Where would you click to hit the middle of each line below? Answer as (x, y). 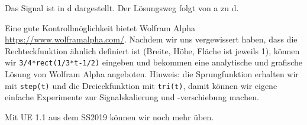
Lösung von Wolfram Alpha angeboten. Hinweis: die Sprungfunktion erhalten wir (152, 74)
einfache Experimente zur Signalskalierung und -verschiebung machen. (132, 97)
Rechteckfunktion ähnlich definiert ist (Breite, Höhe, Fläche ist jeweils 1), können (152, 50)
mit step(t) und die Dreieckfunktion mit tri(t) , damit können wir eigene (141, 85)
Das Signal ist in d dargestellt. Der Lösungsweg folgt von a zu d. (122, 8)
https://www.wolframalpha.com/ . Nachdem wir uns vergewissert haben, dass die (151, 39)
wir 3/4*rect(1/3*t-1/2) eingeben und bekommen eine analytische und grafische (153, 62)
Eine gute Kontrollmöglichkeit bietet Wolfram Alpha (100, 27)
